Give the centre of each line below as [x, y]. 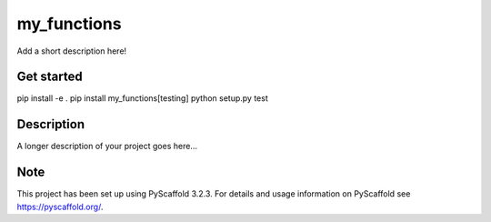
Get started [50, 77]
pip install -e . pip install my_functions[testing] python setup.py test [142, 98]
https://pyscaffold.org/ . [60, 207]
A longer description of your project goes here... [107, 146]
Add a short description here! [72, 51]
